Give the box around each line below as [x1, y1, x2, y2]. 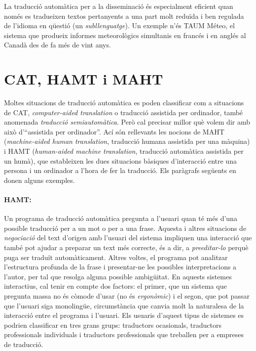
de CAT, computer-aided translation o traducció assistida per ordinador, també [4, 107, 243, 117]
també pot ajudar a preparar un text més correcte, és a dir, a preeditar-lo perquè [4, 242, 249, 253]
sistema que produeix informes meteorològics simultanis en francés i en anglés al [4, 30, 246, 40]
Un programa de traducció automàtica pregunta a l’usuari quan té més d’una [4, 213, 237, 223]
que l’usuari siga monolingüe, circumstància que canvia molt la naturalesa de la [4, 300, 244, 310]
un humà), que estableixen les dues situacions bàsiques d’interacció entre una [4, 155, 237, 166]
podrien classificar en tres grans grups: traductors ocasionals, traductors [4, 319, 221, 330]
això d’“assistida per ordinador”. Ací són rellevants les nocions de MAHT [4, 126, 224, 136]
